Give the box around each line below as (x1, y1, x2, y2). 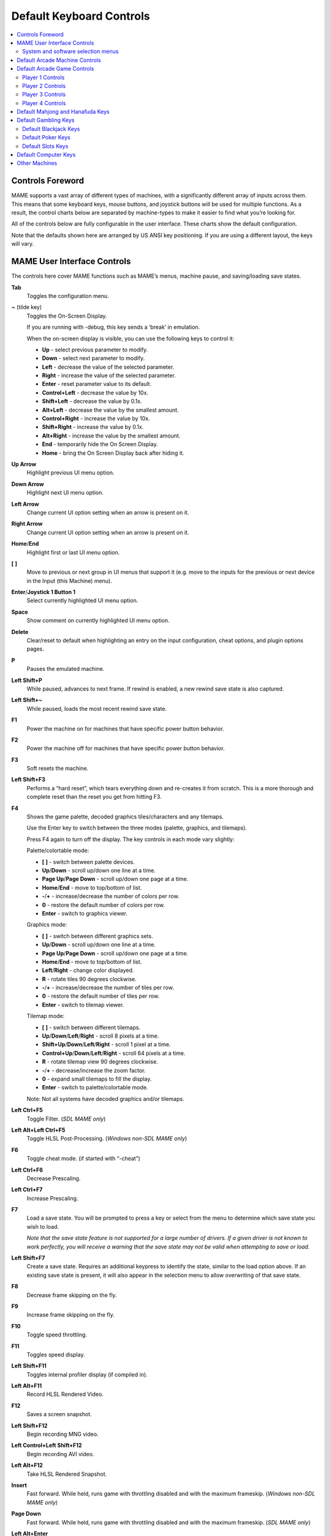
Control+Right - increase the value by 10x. (42, 415, 150, 422)
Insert (11, 1481, 27, 1489)
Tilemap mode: (26, 1013, 65, 1020)
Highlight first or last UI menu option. (26, 549, 120, 556)
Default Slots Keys (22, 142, 69, 150)
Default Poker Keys (22, 134, 70, 141)
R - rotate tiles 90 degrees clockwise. (42, 975, 137, 982)
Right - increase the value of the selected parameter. (42, 372, 176, 379)
